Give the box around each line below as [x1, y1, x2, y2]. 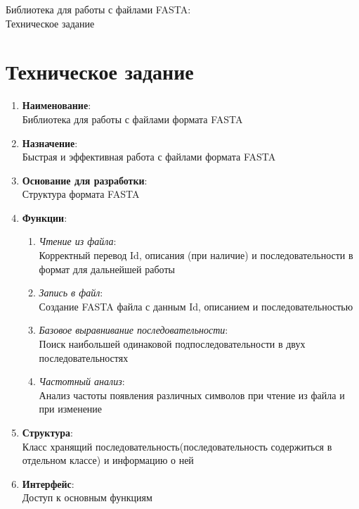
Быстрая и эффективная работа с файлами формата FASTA [22, 149, 276, 164]
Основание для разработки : [22, 172, 148, 187]
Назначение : [22, 135, 78, 150]
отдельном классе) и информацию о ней [22, 453, 194, 467]
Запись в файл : [39, 285, 103, 300]
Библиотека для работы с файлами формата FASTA [22, 111, 243, 126]
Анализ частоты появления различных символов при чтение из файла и [39, 387, 345, 402]
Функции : [22, 210, 67, 225]
